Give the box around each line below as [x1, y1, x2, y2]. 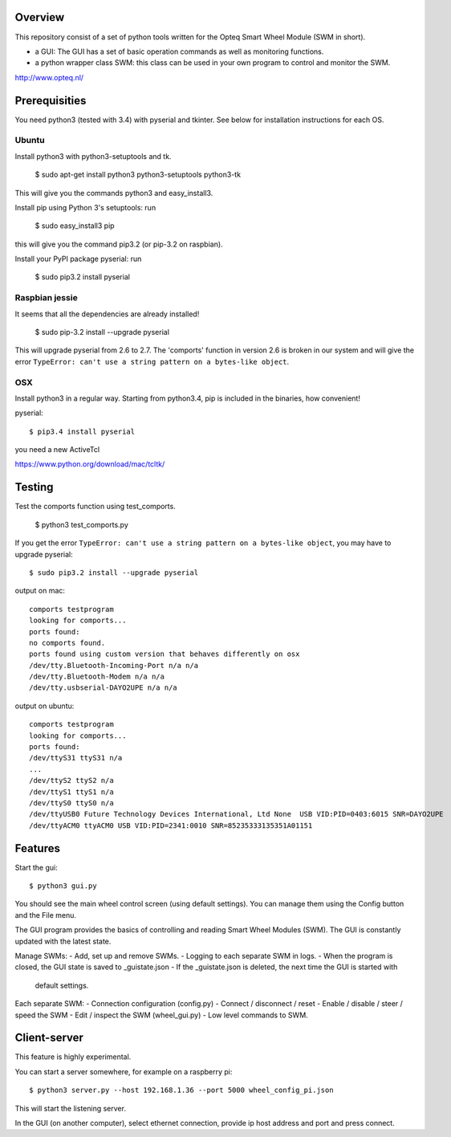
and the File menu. [14, 910, 76, 919]
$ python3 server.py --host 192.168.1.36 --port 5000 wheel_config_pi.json [29, 1086, 334, 1095]
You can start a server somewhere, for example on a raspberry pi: [14, 1066, 233, 1076]
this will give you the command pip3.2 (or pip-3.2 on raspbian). [14, 239, 224, 249]
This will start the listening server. [14, 1103, 126, 1113]
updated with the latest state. [14, 936, 112, 946]
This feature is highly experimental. [14, 1052, 132, 1062]
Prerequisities [14, 93, 87, 108]
